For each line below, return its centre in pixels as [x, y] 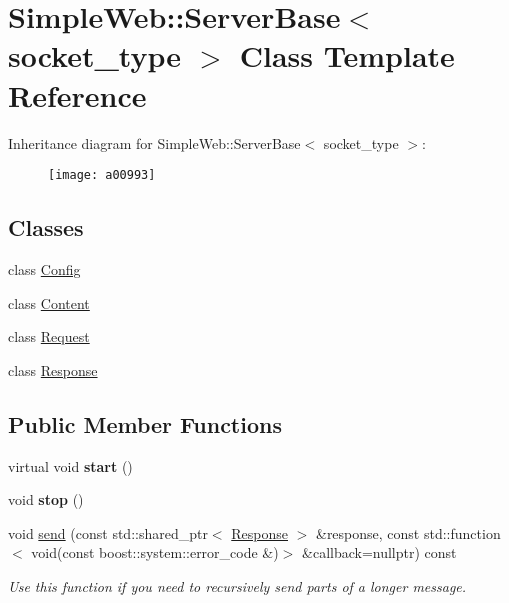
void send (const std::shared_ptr [108, 532]
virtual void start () [70, 465]
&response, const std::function [408, 532]
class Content [49, 302]
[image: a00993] [102, 175]
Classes [46, 227]
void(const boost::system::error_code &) [155, 552]
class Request [49, 336]
